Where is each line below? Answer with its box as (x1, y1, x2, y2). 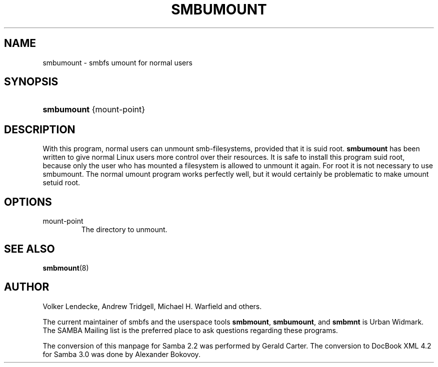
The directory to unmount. (81, 225, 167, 234)
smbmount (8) (42, 263, 89, 272)
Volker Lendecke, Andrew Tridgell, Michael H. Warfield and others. (42, 302, 262, 311)
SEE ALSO (4, 242, 55, 255)
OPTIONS (4, 195, 52, 208)
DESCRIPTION (4, 123, 75, 136)
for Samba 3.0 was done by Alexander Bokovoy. (42, 350, 200, 359)
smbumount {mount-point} (42, 104, 145, 115)
